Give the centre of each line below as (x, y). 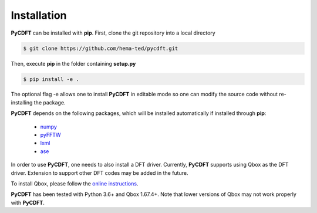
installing (22, 102)
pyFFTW (50, 135)
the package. (50, 102)
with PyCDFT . (28, 202)
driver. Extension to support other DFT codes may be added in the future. (100, 173)
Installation (39, 15)
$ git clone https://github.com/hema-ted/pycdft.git (101, 48)
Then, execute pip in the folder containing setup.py (73, 63)
